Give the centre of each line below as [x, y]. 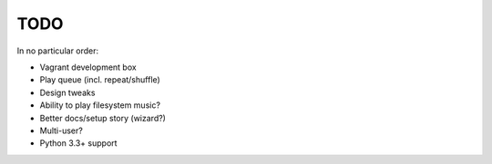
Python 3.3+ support [78, 143]
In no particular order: [58, 51]
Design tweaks [67, 92]
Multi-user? [61, 130]
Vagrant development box [88, 67]
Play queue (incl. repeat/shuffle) [100, 80]
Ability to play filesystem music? [100, 105]
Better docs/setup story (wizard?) [102, 118]
